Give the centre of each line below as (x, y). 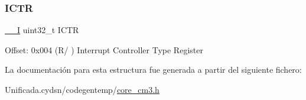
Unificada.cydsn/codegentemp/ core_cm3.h (82, 89)
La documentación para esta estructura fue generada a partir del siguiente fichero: (153, 70)
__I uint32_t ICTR (42, 30)
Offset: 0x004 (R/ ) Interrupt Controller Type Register (104, 49)
